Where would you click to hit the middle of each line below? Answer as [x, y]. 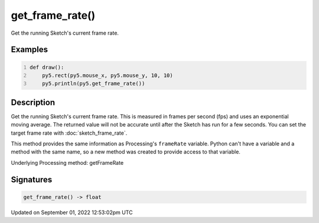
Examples [30, 50]
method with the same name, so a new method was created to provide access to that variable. [126, 152]
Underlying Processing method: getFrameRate [67, 162]
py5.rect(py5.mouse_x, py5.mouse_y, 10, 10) [108, 75]
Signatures [32, 179]
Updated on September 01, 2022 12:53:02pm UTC [72, 212]
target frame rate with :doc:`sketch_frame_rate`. [69, 133]
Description [33, 102]
